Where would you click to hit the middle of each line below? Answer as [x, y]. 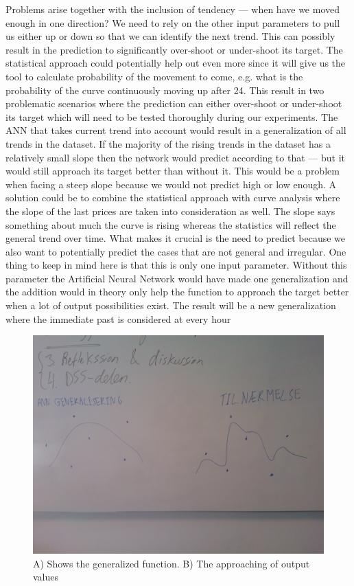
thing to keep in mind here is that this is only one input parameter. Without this [176, 265]
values [46, 577]
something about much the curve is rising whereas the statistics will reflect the [171, 224]
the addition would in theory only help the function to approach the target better [177, 292]
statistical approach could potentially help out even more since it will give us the [176, 63]
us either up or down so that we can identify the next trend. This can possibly [170, 36]
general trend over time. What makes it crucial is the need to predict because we [176, 238]
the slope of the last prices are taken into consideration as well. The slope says [170, 211]
